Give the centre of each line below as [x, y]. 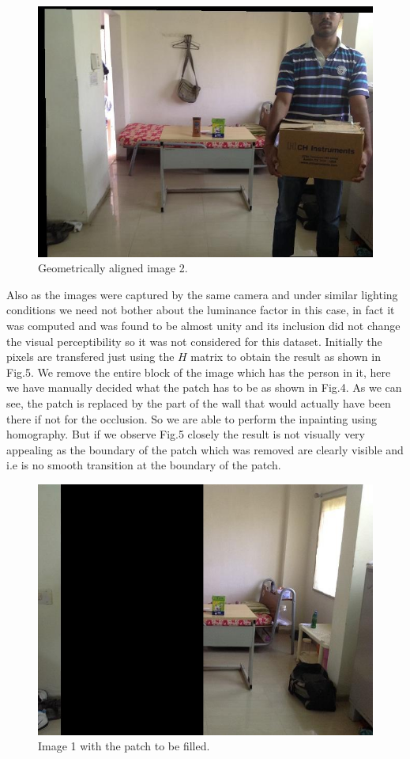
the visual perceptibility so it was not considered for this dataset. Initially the [194, 341]
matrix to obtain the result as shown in [286, 357]
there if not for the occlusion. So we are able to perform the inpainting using [192, 418]
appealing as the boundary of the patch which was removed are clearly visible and [205, 449]
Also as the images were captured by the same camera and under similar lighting [202, 294]
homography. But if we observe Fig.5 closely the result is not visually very [186, 434]
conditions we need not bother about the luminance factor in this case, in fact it [201, 310]
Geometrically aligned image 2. [113, 268]
